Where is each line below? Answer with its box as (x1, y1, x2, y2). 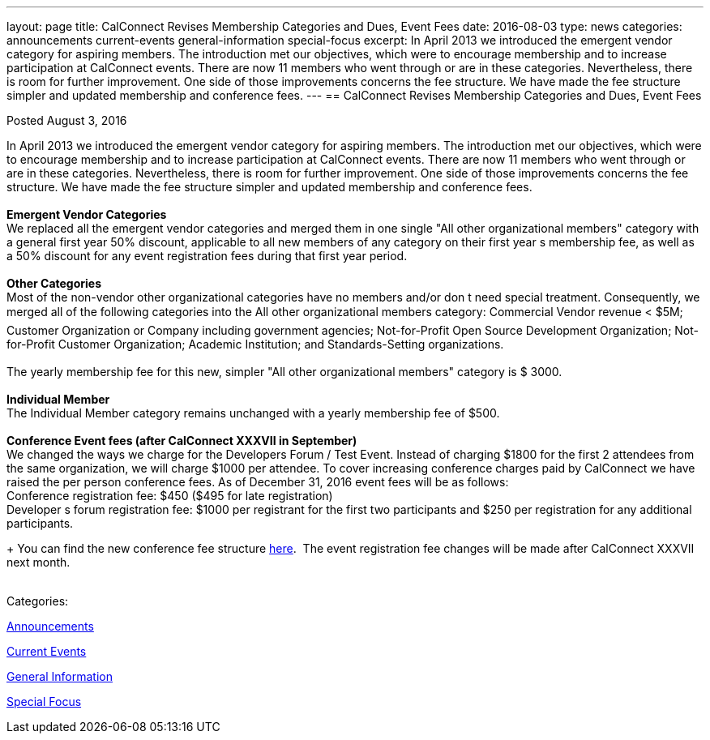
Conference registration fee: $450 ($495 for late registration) (6, 489, 333, 503)
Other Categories (6, 276, 102, 290)
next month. (6, 555, 71, 569)
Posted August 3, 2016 (6, 113, 127, 127)
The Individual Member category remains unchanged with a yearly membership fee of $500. (6, 406, 500, 420)
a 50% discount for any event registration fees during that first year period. (6, 249, 408, 263)
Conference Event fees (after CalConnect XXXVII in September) (6, 434, 357, 447)
